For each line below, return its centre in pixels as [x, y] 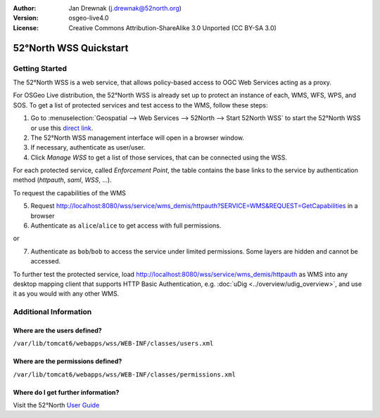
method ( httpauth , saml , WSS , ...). [62, 180]
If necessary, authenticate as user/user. [88, 148]
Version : [26, 18]
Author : [25, 8]
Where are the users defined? [57, 330]
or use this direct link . [62, 128]
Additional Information [52, 312]
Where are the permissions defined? [68, 361]
